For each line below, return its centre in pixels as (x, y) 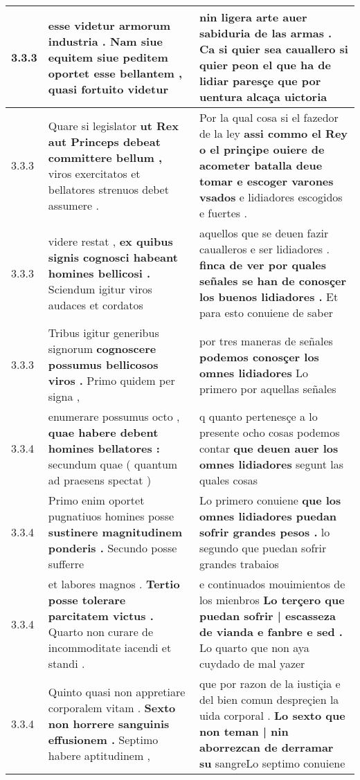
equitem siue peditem (108, 57)
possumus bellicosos (103, 364)
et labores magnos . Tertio (114, 584)
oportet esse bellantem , (115, 73)
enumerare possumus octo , (114, 416)
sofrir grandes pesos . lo (264, 532)
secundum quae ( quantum (113, 464)
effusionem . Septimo (103, 739)
